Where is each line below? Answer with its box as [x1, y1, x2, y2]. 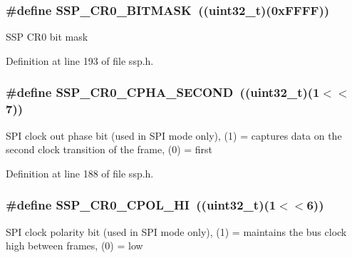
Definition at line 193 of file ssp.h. [6, 53, 154, 68]
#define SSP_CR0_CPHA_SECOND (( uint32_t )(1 [6, 83, 320, 101]
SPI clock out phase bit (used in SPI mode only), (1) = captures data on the [6, 128, 342, 143]
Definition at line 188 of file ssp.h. [6, 165, 154, 180]
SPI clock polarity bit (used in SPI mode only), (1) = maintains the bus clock [6, 224, 347, 239]
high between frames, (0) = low [6, 238, 143, 253]
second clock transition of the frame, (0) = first [6, 142, 213, 157]
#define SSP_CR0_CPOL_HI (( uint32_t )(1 [6, 196, 276, 214]
